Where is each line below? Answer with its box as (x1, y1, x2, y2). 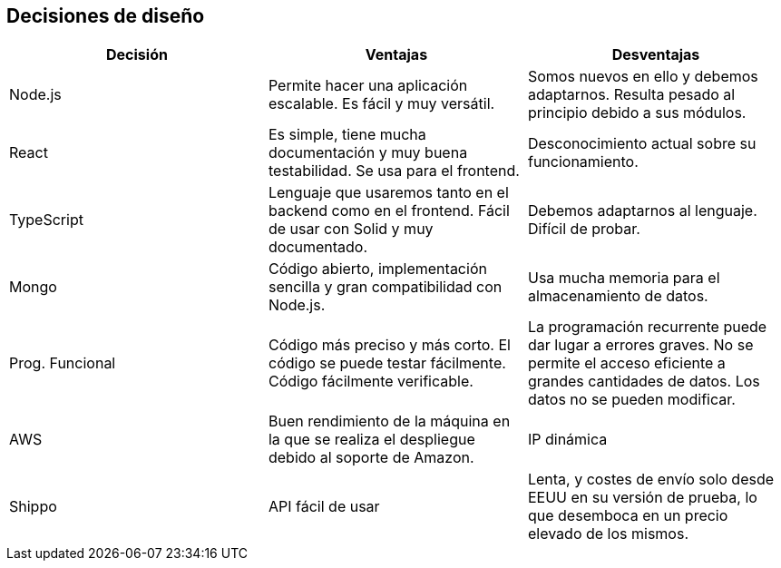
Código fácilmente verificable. (268, 372, 473, 391)
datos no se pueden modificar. (527, 390, 736, 409)
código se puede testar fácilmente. (268, 354, 506, 373)
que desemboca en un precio (527, 506, 728, 525)
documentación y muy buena (268, 143, 468, 162)
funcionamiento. (527, 152, 639, 171)
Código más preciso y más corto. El (268, 336, 511, 355)
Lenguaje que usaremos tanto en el (268, 183, 509, 202)
